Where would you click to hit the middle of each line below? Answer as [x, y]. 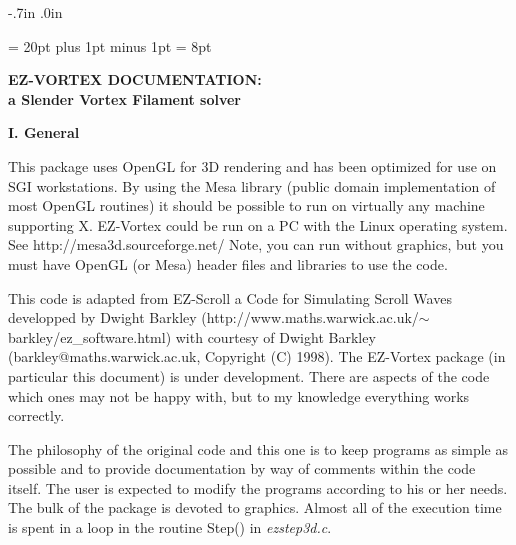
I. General [44, 132]
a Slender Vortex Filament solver [124, 98]
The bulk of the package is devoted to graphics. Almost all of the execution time [255, 507]
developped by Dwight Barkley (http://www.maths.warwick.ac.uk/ [213, 317]
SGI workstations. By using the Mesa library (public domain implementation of [252, 185]
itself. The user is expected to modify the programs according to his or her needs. [258, 487]
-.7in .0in [35, 12]
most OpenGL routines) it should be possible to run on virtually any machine [246, 205]
